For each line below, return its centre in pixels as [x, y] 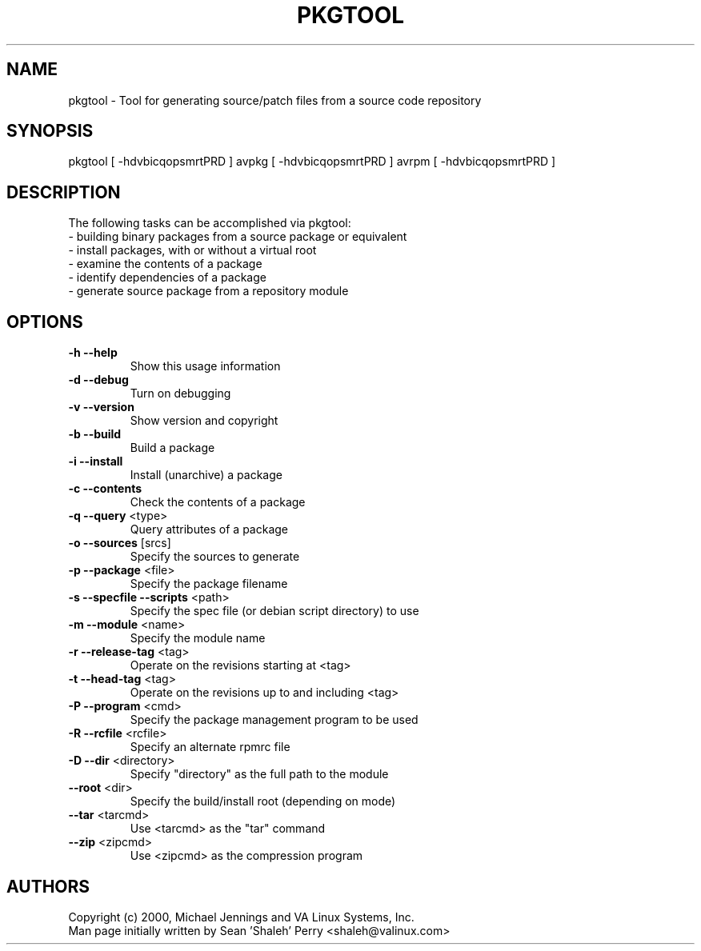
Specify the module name [198, 638]
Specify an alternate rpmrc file [210, 747]
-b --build [95, 434]
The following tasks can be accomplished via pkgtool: [210, 223]
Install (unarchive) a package [206, 475]
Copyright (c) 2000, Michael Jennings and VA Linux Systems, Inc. [241, 917]
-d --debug [98, 380]
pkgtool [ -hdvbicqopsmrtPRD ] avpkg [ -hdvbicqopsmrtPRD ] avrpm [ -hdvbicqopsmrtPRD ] [312, 162]
